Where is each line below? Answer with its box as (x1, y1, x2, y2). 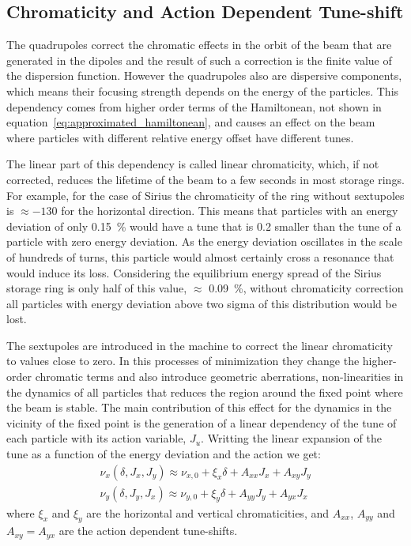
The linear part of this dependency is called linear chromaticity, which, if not (6, 156, 379, 172)
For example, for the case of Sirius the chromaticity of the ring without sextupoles (6, 186, 405, 203)
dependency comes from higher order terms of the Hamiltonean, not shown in (6, 98, 382, 115)
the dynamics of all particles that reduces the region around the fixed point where (6, 383, 403, 400)
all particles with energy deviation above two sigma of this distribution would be (6, 295, 397, 311)
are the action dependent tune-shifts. (58, 522, 238, 539)
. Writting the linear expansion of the (201, 430, 382, 446)
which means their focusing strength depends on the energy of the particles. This (6, 82, 399, 99)
